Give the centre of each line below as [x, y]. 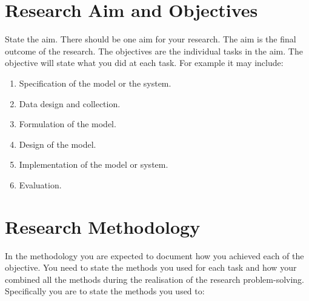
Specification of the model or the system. [95, 83]
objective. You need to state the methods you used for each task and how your [151, 267]
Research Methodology [103, 226]
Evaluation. [40, 184]
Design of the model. [58, 144]
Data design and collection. [70, 103]
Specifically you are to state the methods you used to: [105, 291]
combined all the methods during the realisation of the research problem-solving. [155, 279]
